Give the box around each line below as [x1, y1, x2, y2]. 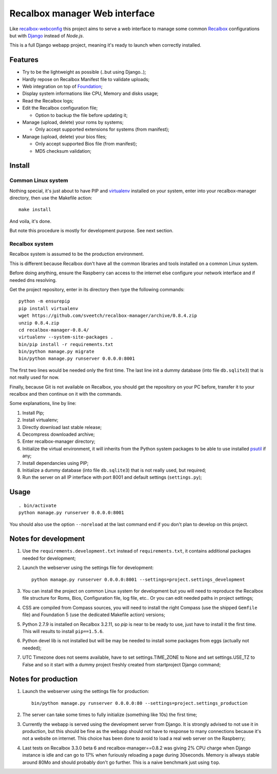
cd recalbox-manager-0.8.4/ [18, 327, 89, 333]
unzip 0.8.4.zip [18, 320, 60, 325]
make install [18, 207, 51, 213]
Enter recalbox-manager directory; [22, 438, 96, 444]
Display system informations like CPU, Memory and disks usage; [22, 90, 159, 97]
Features [9, 55, 38, 64]
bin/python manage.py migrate [18, 349, 95, 355]
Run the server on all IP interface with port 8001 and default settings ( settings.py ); [22, 474, 202, 480]
